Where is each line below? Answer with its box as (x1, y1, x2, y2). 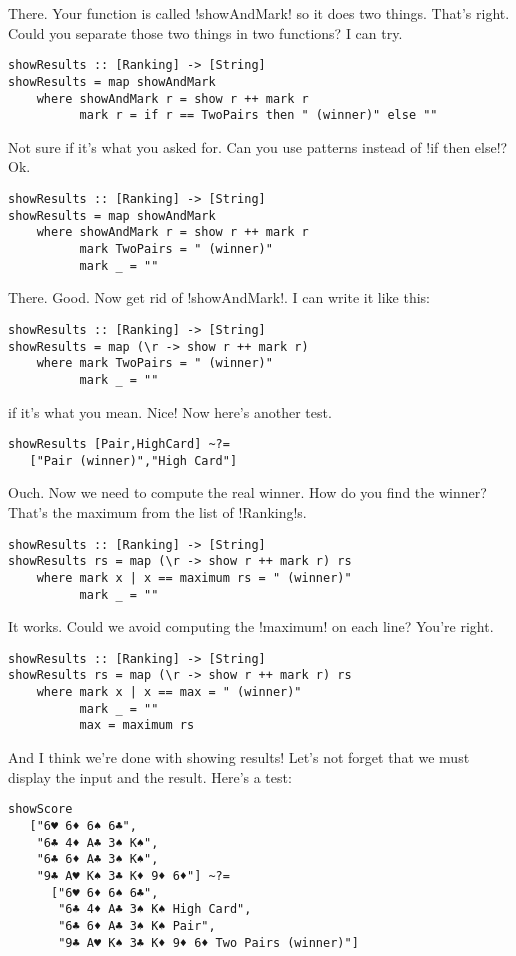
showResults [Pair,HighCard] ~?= (8, 437, 230, 452)
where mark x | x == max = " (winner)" (36, 685, 302, 700)
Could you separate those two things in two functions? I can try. (8, 22, 403, 43)
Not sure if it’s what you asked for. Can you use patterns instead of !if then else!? (8, 136, 508, 157)
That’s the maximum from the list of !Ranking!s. (8, 502, 307, 522)
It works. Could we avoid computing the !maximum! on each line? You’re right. (8, 616, 494, 637)
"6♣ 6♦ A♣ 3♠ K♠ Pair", (58, 918, 216, 933)
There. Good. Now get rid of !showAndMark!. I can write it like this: (8, 287, 430, 308)
